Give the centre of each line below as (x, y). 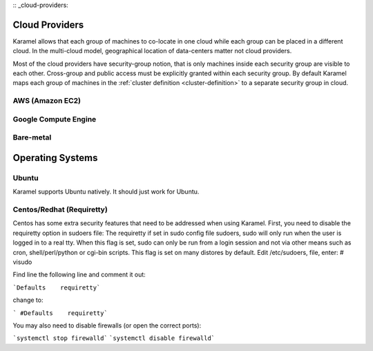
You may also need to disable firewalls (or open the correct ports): (107, 325)
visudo (22, 262)
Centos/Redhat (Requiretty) (60, 209)
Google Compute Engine (55, 119)
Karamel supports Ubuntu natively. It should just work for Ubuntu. (106, 192)
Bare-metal (32, 137)
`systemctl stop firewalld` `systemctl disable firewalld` (114, 338)
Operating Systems (55, 158)
